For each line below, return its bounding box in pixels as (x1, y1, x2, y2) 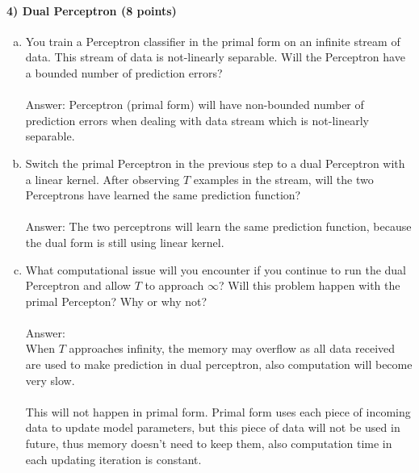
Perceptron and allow (25, 277, 131, 294)
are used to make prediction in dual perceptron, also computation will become (25, 356, 413, 373)
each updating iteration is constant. (25, 450, 202, 467)
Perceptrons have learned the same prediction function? (25, 186, 301, 203)
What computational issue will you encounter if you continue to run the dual (25, 261, 407, 278)
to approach (145, 277, 204, 294)
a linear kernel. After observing (25, 170, 180, 187)
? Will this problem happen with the (218, 277, 400, 294)
